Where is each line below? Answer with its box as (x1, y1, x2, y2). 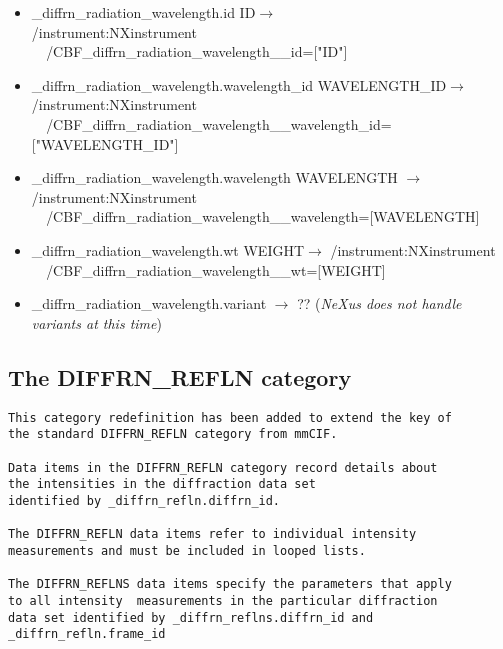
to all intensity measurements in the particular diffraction (8, 593, 438, 608)
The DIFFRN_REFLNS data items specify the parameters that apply (8, 577, 452, 592)
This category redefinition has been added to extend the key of (8, 410, 452, 425)
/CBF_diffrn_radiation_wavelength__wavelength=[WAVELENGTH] (46, 206, 480, 227)
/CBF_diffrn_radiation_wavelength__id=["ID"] (46, 41, 348, 62)
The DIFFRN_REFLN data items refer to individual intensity (8, 527, 417, 542)
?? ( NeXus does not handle (297, 293, 462, 314)
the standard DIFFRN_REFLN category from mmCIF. (8, 427, 338, 442)
